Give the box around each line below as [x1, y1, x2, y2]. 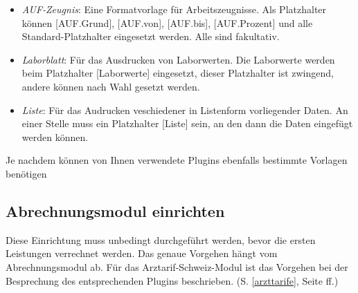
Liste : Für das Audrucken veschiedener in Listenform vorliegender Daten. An [21, 102, 348, 117]
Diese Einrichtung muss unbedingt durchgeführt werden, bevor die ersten [6, 232, 316, 247]
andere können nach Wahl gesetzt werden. [21, 79, 200, 93]
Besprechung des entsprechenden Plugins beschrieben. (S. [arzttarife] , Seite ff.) [6, 273, 339, 287]
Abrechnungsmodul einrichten [6, 200, 225, 221]
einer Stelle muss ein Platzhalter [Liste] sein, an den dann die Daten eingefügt [21, 116, 353, 131]
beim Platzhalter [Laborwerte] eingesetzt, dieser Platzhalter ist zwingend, [21, 66, 334, 80]
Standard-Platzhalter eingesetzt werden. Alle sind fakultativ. [21, 29, 280, 44]
